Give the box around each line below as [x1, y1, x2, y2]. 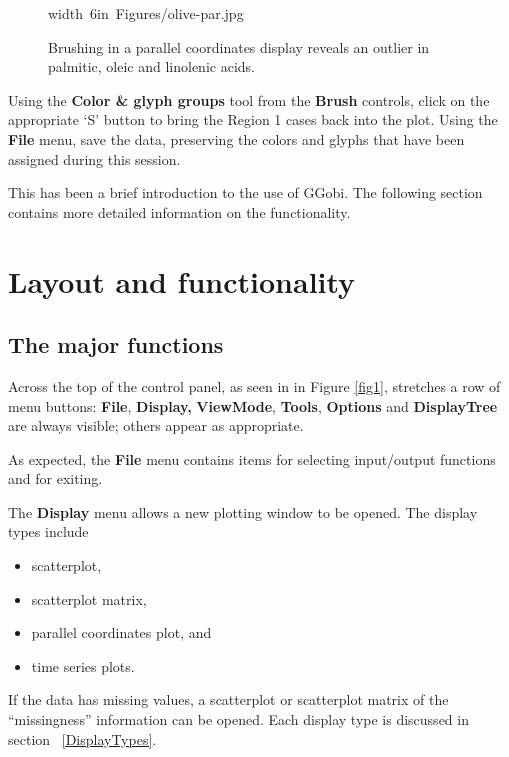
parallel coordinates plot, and [31, 622, 212, 643]
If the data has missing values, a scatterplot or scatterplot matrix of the [8, 689, 449, 710]
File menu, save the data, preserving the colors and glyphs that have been [8, 128, 465, 149]
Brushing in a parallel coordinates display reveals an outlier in [48, 36, 430, 57]
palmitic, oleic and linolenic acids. [48, 56, 255, 77]
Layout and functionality [8, 260, 356, 301]
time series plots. [31, 655, 135, 676]
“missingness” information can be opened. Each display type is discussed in [8, 709, 469, 730]
